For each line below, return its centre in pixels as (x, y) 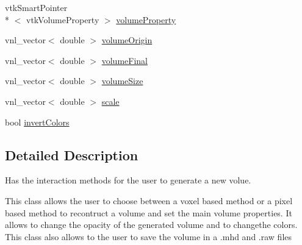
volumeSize (122, 81)
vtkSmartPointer (36, 7)
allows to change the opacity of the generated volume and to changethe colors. (151, 225)
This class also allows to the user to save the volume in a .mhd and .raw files (149, 236)
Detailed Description (72, 154)
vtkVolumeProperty (63, 19)
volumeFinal (124, 60)
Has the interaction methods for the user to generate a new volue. (128, 180)
